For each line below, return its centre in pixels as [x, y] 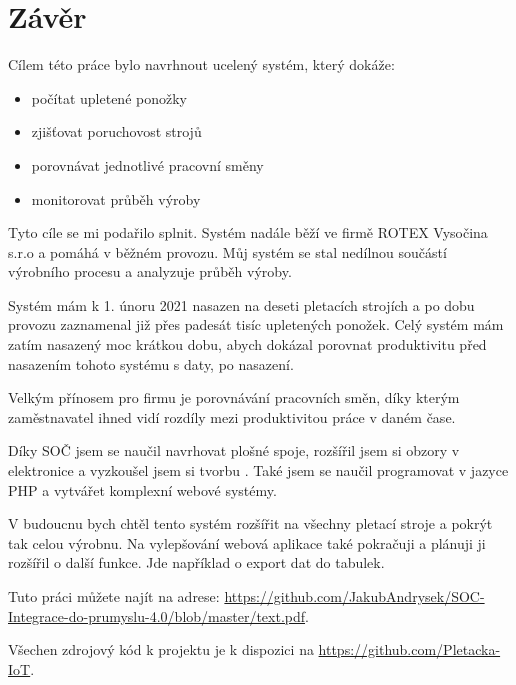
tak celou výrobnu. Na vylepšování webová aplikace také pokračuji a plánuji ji [247, 542]
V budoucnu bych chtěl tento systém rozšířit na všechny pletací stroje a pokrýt [250, 523]
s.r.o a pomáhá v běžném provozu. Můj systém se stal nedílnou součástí [227, 251]
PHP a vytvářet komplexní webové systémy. [142, 489]
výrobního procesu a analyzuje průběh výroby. [150, 271]
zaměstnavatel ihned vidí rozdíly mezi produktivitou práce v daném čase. [232, 416]
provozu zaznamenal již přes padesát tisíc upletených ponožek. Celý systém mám [256, 324]
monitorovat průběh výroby [116, 198]
